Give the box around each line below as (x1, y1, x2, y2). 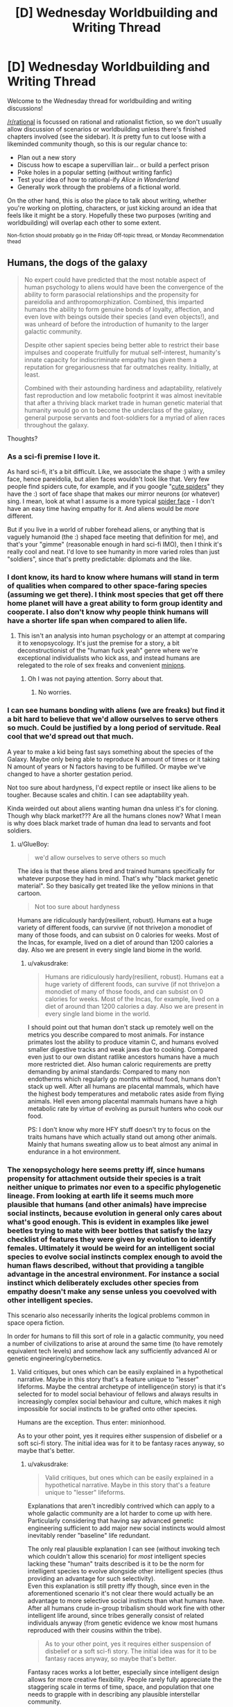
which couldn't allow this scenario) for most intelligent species (27, 1552, 207, 1560)
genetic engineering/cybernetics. (7, 1354, 103, 1362)
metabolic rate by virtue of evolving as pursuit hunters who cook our (27, 1104, 223, 1112)
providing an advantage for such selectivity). (27, 1574, 156, 1582)
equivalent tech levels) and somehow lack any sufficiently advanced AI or (7, 1346, 218, 1355)
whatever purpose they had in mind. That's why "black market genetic (17, 874, 218, 882)
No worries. (37, 688, 71, 697)
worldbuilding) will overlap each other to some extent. (7, 218, 162, 227)
